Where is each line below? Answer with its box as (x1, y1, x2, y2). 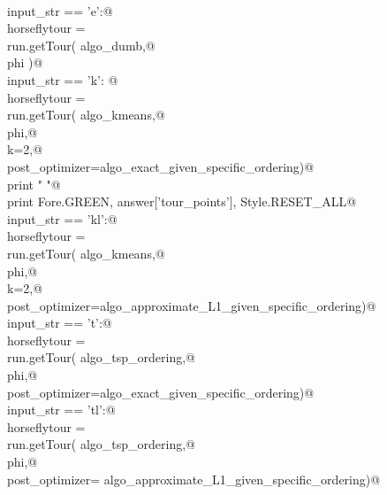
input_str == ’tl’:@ (7, 400, 116, 419)
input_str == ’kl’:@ (7, 209, 118, 228)
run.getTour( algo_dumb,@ (7, 35, 156, 54)
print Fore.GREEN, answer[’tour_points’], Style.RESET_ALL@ (7, 192, 357, 211)
